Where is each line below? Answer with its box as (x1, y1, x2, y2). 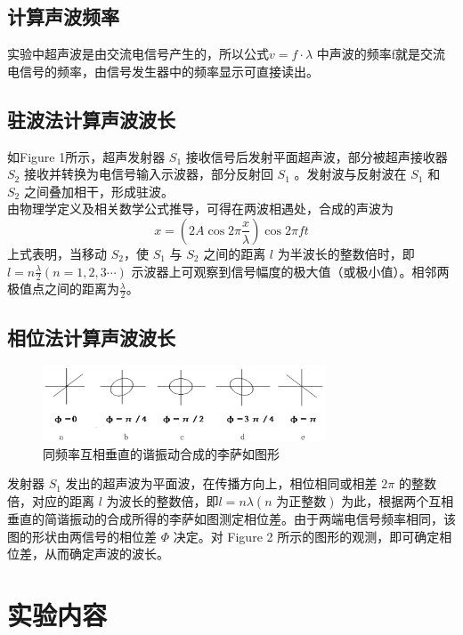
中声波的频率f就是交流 (316, 44, 446, 63)
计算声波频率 (7, 3, 119, 30)
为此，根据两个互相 (341, 491, 454, 510)
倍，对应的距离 (7, 491, 94, 510)
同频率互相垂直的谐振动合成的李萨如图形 (43, 444, 280, 462)
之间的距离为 (44, 279, 119, 298)
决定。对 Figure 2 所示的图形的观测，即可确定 (173, 526, 440, 545)
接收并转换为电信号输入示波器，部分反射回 (23, 165, 273, 183)
